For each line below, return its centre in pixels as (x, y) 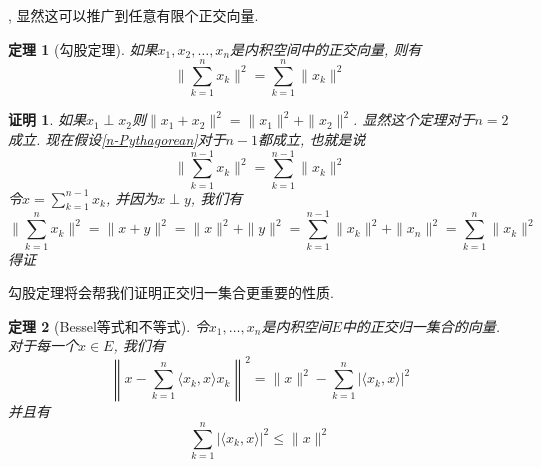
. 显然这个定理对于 (414, 119)
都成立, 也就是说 (312, 138)
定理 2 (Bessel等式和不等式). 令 (108, 325)
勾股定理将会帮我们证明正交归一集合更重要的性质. (171, 292)
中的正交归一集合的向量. (421, 325)
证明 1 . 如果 (47, 119)
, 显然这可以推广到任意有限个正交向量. (133, 15)
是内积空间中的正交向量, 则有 (326, 48)
